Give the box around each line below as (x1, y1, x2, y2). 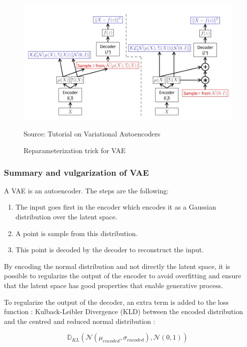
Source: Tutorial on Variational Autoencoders (24, 129, 161, 139)
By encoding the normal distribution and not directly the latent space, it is (4, 261, 230, 271)
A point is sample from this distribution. (15, 228, 138, 238)
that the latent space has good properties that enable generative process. (4, 280, 223, 291)
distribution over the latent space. (15, 212, 117, 222)
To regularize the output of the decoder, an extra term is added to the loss (4, 296, 229, 307)
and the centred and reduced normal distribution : (4, 316, 155, 326)
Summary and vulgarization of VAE (4, 166, 149, 178)
